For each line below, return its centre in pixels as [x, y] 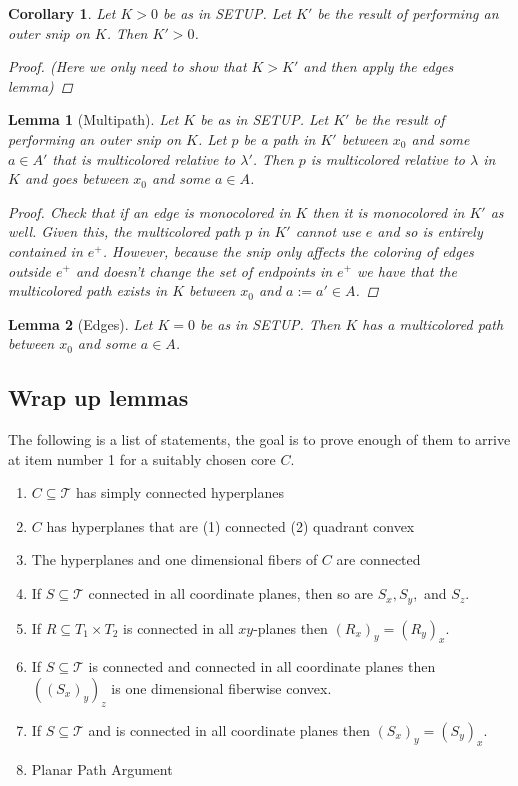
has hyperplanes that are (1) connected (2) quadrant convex [230, 525]
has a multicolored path [433, 323]
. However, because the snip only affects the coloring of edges [288, 250]
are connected [378, 559]
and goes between [76, 178]
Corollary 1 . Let [62, 13]
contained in [45, 250]
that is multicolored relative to [144, 158]
